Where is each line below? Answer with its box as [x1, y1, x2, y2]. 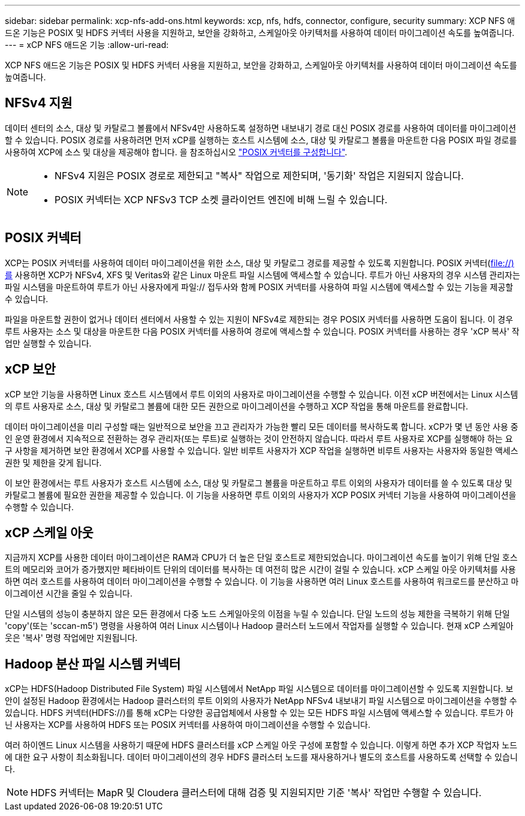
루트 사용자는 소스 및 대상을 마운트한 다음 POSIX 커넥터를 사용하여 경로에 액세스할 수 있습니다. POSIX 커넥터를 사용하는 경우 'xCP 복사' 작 [5, 326, 520, 336]
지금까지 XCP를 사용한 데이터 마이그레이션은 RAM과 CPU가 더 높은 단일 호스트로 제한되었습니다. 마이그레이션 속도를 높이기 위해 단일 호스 [5, 552, 518, 563]
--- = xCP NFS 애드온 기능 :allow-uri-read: [5, 40, 169, 50]
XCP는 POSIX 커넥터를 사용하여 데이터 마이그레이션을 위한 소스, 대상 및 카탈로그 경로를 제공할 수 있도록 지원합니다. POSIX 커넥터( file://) [5, 257, 514, 268]
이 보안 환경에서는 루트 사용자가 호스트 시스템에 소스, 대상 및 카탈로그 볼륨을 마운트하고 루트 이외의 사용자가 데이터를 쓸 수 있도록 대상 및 [5, 477, 512, 488]
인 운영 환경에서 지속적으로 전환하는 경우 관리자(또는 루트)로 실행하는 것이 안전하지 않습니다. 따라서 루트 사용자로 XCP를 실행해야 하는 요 [5, 433, 513, 444]
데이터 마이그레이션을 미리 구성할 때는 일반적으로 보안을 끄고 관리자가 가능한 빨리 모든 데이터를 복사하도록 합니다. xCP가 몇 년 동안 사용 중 [5, 421, 518, 432]
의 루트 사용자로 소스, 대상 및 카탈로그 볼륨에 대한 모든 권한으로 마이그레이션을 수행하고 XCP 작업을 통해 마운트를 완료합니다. [5, 401, 469, 411]
